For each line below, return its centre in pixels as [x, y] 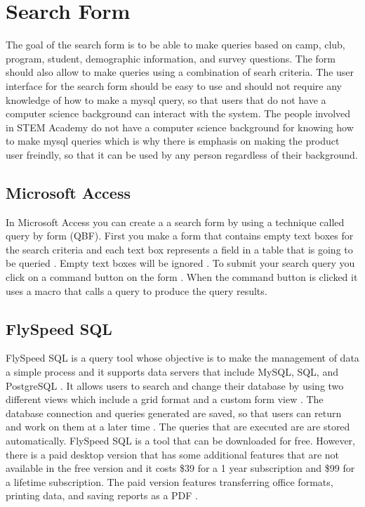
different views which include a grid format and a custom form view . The [165, 399]
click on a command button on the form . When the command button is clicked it [182, 277]
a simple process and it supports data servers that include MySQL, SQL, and [172, 372]
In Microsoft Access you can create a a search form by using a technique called [175, 222]
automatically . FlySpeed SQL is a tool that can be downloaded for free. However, [181, 440]
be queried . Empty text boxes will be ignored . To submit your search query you [180, 263]
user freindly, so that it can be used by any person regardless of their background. [182, 154]
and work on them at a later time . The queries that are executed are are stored [178, 427]
